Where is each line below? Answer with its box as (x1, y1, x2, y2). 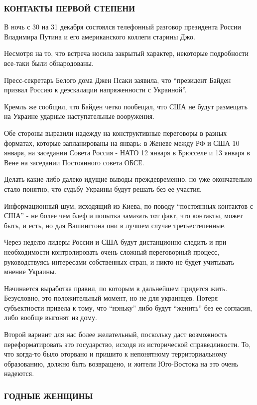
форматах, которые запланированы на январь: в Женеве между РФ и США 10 (4, 137, 240, 148)
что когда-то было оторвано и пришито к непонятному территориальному (4, 349, 227, 359)
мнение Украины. (4, 266, 57, 277)
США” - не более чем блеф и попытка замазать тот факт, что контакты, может (4, 210, 243, 221)
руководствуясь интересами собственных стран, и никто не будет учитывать (4, 256, 235, 267)
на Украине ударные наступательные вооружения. (4, 111, 154, 121)
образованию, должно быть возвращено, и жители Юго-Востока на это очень (4, 358, 239, 369)
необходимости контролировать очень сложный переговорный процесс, (4, 246, 220, 257)
